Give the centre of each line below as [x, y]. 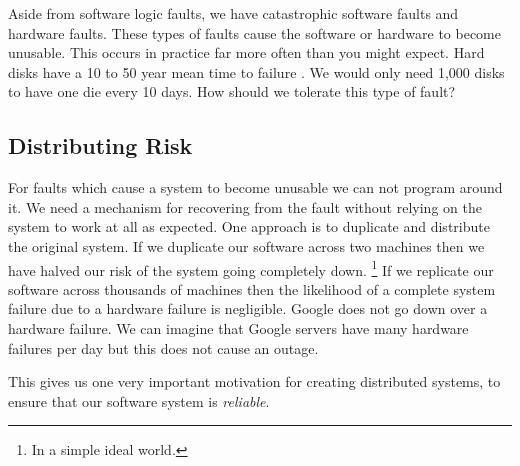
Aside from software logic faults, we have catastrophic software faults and [233, 13]
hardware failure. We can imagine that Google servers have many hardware [238, 327]
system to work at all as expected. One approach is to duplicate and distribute [249, 226]
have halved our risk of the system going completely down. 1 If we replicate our [251, 268]
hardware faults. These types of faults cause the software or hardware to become [254, 32]
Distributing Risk [100, 145]
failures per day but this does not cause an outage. [163, 347]
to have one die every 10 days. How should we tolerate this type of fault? [232, 91]
